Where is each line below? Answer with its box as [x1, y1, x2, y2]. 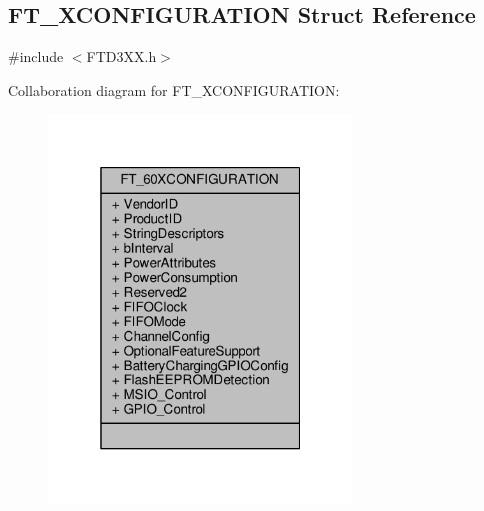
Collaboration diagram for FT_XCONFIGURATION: [8, 79, 340, 100]
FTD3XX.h [86, 46, 157, 67]
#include [8, 46, 64, 67]
